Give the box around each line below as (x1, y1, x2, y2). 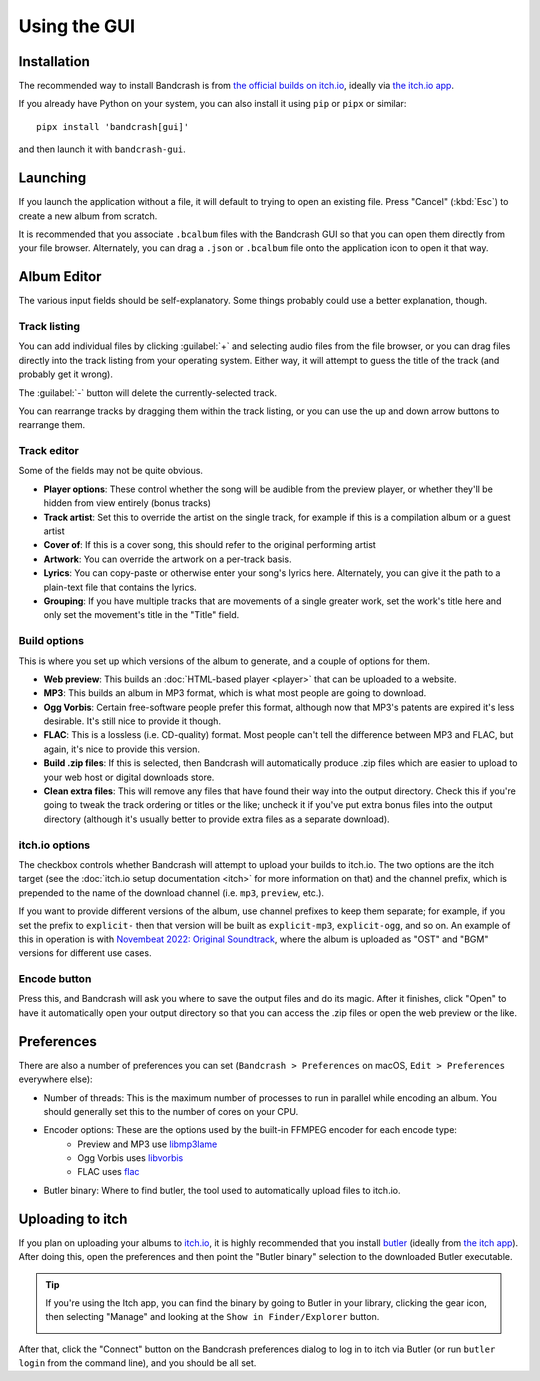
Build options (18, 634, 85, 648)
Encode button (18, 972, 92, 986)
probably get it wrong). (18, 368, 114, 380)
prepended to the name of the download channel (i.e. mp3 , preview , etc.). (18, 886, 325, 899)
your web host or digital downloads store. (43, 771, 215, 783)
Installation (18, 53, 90, 70)
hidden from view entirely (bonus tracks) (43, 497, 212, 509)
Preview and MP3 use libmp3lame (77, 1138, 218, 1150)
